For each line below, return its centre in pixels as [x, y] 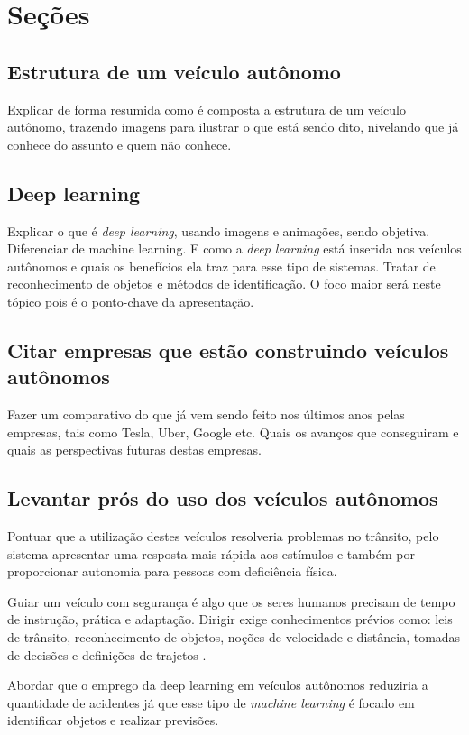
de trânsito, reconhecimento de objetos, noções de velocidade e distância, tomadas [234, 637]
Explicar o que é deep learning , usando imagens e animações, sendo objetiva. [219, 230]
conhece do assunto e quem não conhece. [120, 144]
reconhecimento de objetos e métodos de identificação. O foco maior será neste [224, 284]
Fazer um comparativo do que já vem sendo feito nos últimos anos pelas [206, 414]
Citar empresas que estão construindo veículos [228, 349]
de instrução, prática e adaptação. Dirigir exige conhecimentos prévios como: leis [230, 619]
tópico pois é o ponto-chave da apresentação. [131, 301]
